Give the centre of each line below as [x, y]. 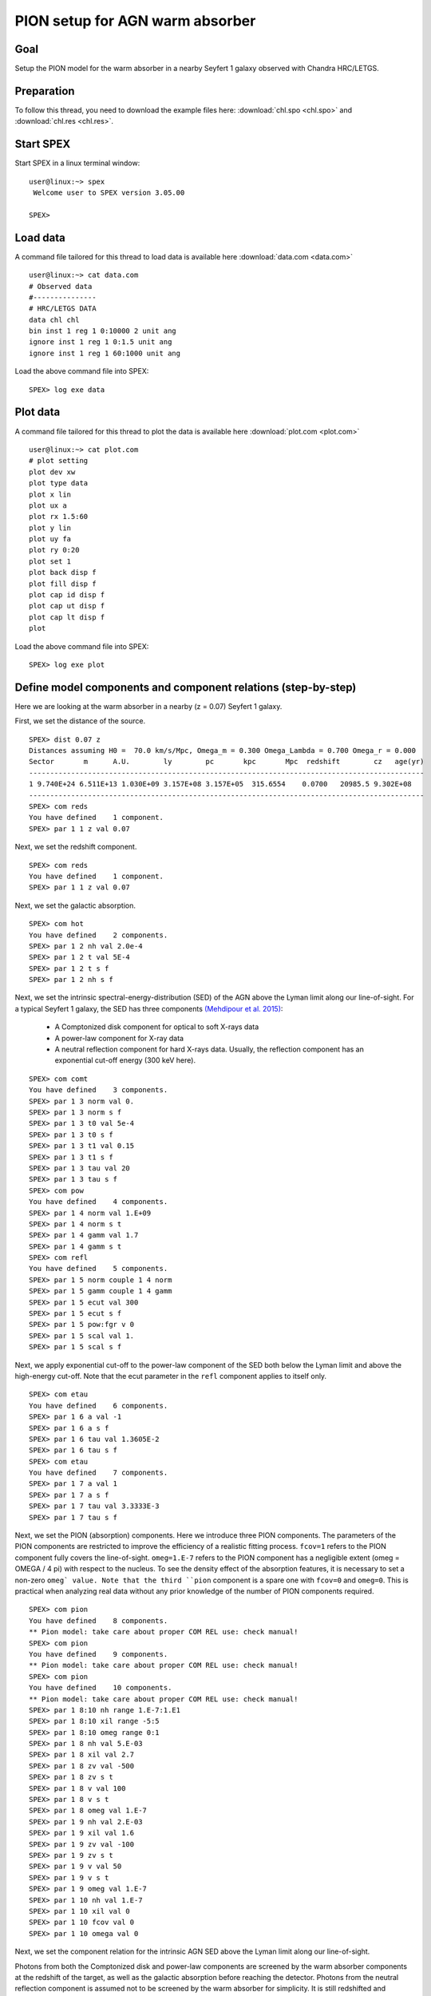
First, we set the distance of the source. [80, 721]
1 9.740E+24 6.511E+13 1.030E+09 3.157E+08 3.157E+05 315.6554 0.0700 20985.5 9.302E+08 [221, 784]
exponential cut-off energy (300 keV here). [125, 1060]
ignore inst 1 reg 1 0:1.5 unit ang [101, 342]
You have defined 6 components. [99, 1406]
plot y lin [50, 528]
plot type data [59, 483]
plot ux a [48, 505]
